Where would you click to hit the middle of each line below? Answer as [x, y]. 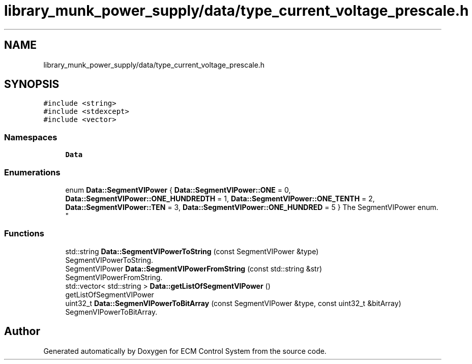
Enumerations [32, 172]
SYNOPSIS [32, 84]
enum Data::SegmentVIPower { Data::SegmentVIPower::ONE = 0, [178, 190]
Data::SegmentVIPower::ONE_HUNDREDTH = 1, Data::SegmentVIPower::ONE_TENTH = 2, [220, 198]
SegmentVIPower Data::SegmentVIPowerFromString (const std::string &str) [194, 268]
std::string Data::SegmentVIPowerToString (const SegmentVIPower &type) [192, 251]
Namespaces [31, 137]
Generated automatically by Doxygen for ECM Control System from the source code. [185, 351]
